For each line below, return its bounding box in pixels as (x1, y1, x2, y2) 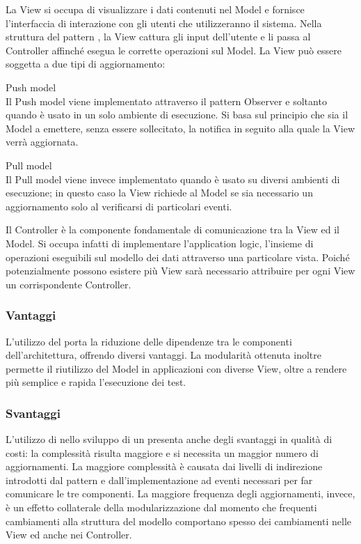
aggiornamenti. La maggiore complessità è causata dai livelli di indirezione (6, 459, 323, 474)
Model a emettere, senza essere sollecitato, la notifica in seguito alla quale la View (6, 121, 355, 135)
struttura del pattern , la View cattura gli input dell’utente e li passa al (6, 29, 311, 44)
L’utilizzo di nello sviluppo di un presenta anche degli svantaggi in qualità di (6, 432, 332, 446)
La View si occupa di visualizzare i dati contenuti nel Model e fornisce (6, 2, 305, 16)
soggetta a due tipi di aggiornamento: (6, 56, 166, 71)
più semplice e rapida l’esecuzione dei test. (6, 375, 186, 389)
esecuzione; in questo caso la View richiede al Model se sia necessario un (6, 185, 313, 200)
